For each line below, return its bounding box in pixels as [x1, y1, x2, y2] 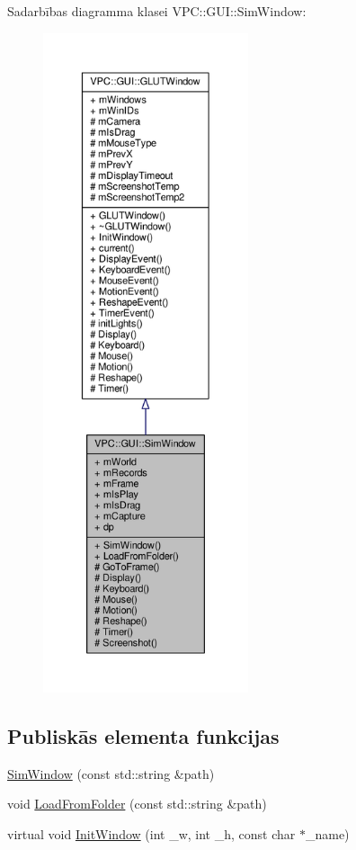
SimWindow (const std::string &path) [7, 764, 215, 783]
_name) [305, 824, 350, 843]
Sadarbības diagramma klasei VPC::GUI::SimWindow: [7, 2, 307, 20]
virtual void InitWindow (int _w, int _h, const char [7, 824, 296, 843]
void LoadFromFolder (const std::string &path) [7, 794, 267, 813]
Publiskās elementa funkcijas [7, 721, 280, 749]
